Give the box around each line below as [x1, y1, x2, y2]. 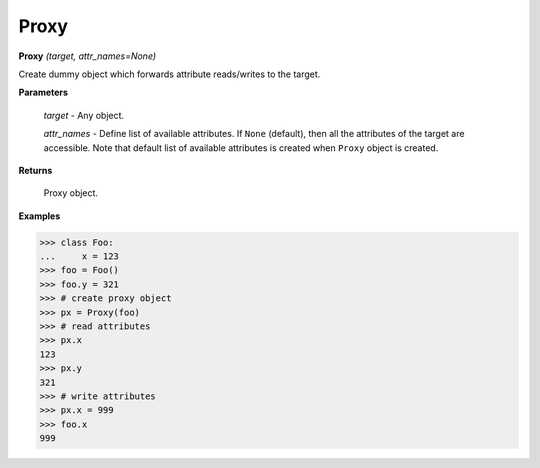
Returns [18, 164, 53, 176]
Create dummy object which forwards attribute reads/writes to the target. [18, 68, 321, 80]
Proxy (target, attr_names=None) [18, 50, 157, 62]
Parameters [18, 86, 69, 99]
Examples [18, 210, 61, 222]
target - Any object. [43, 109, 125, 121]
